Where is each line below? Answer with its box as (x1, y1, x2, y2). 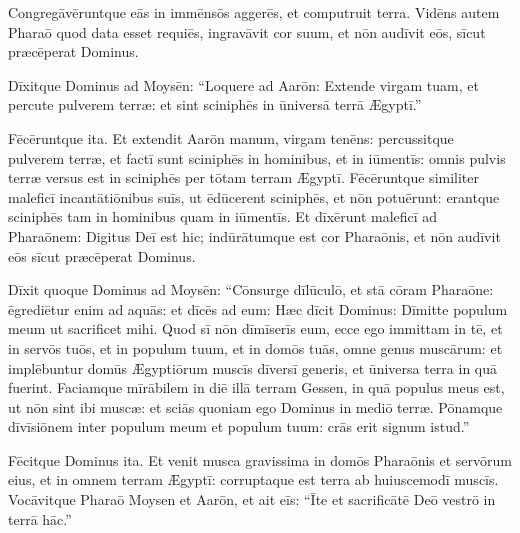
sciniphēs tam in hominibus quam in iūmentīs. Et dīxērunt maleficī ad (8, 206, 438, 227)
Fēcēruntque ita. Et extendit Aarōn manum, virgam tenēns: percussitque (8, 127, 454, 148)
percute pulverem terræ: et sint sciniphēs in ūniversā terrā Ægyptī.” (8, 94, 422, 115)
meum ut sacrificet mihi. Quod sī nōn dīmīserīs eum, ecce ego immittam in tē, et (8, 318, 503, 339)
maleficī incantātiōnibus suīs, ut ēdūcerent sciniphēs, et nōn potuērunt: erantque (8, 186, 500, 207)
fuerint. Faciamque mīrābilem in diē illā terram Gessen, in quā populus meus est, (8, 377, 505, 398)
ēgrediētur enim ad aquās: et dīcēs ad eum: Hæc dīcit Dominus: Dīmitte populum (8, 298, 508, 319)
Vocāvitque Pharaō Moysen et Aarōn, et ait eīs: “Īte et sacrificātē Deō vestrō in (8, 489, 496, 510)
